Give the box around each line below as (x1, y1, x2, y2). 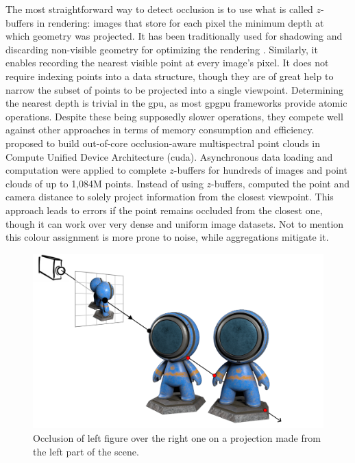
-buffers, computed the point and (211, 176, 350, 190)
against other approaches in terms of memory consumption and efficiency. (5, 122, 315, 137)
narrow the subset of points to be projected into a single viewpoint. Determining (5, 82, 344, 96)
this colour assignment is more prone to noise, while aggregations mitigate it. (5, 230, 329, 244)
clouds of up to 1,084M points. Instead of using (5, 176, 204, 190)
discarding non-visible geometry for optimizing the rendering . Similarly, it (5, 42, 318, 56)
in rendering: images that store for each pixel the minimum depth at (36, 15, 324, 29)
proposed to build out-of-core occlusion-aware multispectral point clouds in (5, 135, 320, 150)
